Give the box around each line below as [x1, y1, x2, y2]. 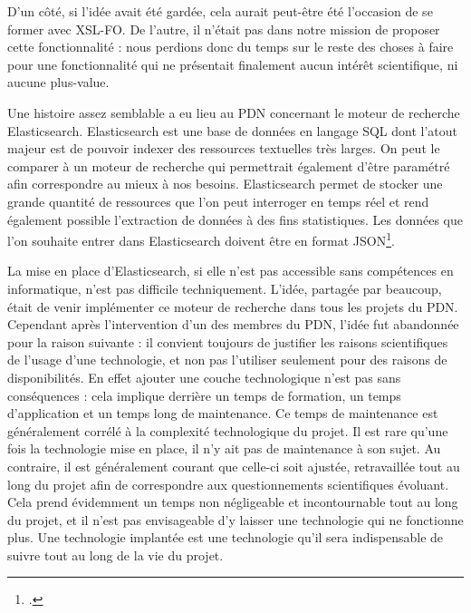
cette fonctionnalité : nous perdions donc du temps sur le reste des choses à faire [7, 37, 454, 56]
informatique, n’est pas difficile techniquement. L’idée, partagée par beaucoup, [7, 278, 442, 297]
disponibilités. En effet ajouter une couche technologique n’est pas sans [7, 367, 401, 386]
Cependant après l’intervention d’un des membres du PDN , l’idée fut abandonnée [7, 315, 459, 334]
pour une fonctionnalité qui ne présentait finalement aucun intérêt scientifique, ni [7, 54, 458, 73]
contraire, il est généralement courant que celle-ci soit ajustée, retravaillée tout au [7, 456, 460, 475]
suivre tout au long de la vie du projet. [7, 545, 224, 564]
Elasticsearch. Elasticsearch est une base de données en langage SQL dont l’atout [7, 121, 457, 140]
